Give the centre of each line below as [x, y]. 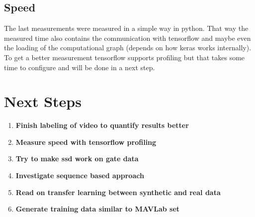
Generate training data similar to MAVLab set [98, 209]
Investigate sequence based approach [80, 175]
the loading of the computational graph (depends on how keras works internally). [128, 48]
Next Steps [43, 101]
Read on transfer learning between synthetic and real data [118, 192]
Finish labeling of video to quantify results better [102, 125]
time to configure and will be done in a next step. [80, 67]
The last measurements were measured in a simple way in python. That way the [126, 28]
